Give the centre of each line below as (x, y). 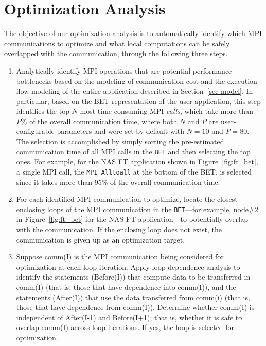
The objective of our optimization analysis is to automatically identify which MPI (133, 33)
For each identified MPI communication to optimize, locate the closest (127, 199)
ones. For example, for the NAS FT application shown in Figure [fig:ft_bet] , (137, 161)
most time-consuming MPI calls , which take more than (166, 111)
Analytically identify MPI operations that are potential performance (124, 70)
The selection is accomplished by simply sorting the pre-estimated (120, 141)
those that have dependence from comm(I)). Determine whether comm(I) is (135, 307)
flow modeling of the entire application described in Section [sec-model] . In (135, 91)
